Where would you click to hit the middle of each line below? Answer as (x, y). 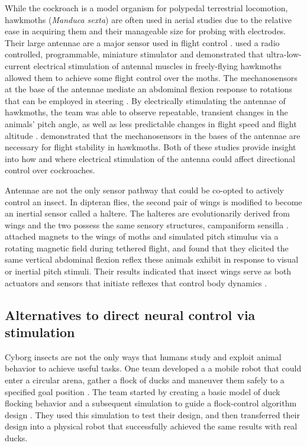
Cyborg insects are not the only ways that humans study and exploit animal (143, 356)
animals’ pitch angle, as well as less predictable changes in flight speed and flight (151, 123)
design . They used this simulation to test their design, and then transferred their (152, 414)
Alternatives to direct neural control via (130, 314)
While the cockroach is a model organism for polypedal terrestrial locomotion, (146, 8)
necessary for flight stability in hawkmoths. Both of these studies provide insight (151, 147)
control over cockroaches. (50, 170)
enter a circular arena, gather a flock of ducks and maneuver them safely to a (145, 380)
